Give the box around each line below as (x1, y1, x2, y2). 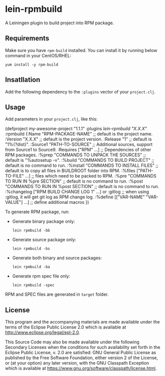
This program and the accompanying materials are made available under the (5, 319, 160, 325)
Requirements (5, 34, 49, 43)
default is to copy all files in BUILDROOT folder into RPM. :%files (5, 168, 135, 174)
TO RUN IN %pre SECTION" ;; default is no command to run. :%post (5, 178, 143, 184)
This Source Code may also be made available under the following (5, 339, 139, 345)
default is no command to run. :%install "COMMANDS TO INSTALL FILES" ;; (5, 162, 159, 169)
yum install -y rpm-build (5, 62, 58, 67)
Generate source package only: (12, 236, 76, 243)
